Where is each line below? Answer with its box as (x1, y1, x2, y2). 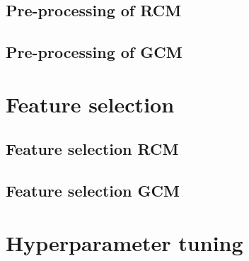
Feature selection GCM (6, 180, 180, 202)
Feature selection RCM (6, 138, 179, 160)
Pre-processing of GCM (6, 41, 183, 63)
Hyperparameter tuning (6, 228, 243, 257)
